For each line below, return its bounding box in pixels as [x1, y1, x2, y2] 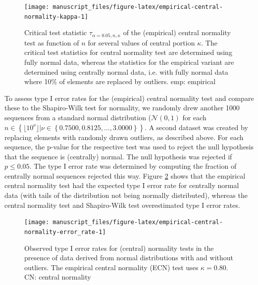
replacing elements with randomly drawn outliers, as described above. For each [4, 132, 244, 142]
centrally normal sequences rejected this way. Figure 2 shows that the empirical [4, 170, 246, 181]
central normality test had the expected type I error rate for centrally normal [4, 180, 239, 190]
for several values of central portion [88, 37, 195, 47]
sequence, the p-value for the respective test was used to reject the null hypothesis [4, 142, 254, 152]
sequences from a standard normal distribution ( [4, 112, 152, 122]
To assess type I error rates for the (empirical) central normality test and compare [4, 93, 254, 103]
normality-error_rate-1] [24, 228, 106, 236]
